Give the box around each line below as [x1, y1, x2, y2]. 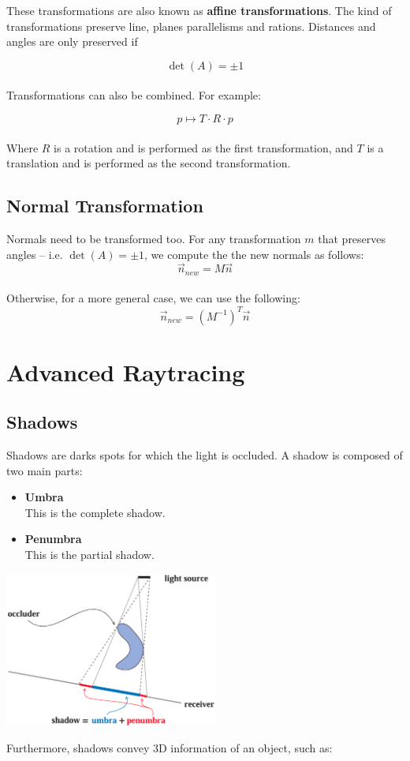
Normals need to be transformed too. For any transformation [6, 230, 301, 246]
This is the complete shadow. [24, 504, 166, 520]
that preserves [318, 230, 386, 246]
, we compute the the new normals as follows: [144, 246, 364, 262]
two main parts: [6, 462, 83, 478]
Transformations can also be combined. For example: [6, 87, 261, 103]
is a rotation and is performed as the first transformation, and [54, 139, 353, 156]
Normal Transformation [6, 193, 203, 218]
